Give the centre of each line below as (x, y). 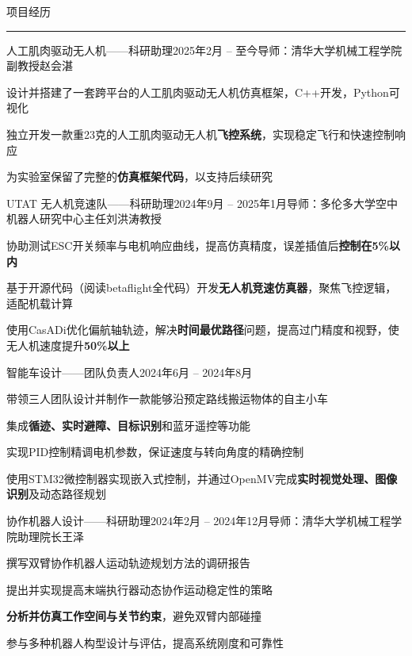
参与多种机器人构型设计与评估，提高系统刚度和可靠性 (145, 643)
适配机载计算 (40, 303)
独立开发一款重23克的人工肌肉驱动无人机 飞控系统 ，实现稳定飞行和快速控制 (200, 134)
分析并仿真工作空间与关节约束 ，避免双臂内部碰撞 (134, 616)
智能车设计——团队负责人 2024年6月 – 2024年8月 (130, 372)
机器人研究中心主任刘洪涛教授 (84, 219)
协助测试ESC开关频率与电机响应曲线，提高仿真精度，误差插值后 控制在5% (198, 245)
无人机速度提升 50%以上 (68, 345)
